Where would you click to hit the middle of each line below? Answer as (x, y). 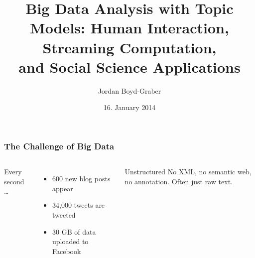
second (14, 181)
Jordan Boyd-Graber (129, 90)
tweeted (64, 214)
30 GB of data (74, 231)
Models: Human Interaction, (129, 28)
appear (63, 188)
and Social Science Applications (129, 66)
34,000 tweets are (79, 205)
